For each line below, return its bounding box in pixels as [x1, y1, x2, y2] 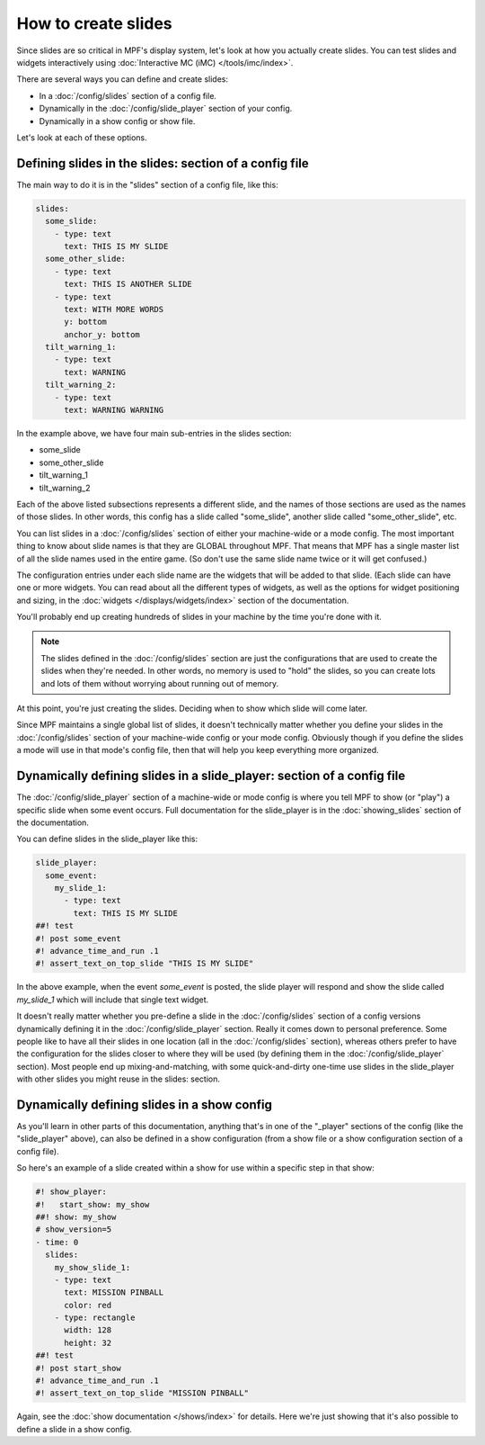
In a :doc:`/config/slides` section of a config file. [39, 90, 217, 101]
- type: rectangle [54, 1313, 136, 1323]
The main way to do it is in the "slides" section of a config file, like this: [16, 179, 278, 190]
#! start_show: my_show [35, 1199, 150, 1209]
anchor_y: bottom [64, 329, 141, 339]
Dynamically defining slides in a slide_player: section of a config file [16, 768, 406, 784]
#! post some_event [35, 933, 121, 944]
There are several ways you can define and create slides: [16, 74, 229, 85]
